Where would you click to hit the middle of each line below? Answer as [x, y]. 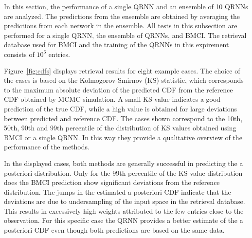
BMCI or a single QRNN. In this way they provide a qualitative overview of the [123, 137]
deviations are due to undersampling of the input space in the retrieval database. [125, 201]
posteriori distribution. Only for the [57, 173]
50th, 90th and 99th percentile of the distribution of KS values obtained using [120, 128]
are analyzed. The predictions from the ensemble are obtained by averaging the [122, 16]
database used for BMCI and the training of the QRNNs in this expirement [117, 45]
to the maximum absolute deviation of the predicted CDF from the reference [118, 89]
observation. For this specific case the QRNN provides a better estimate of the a [124, 220]
